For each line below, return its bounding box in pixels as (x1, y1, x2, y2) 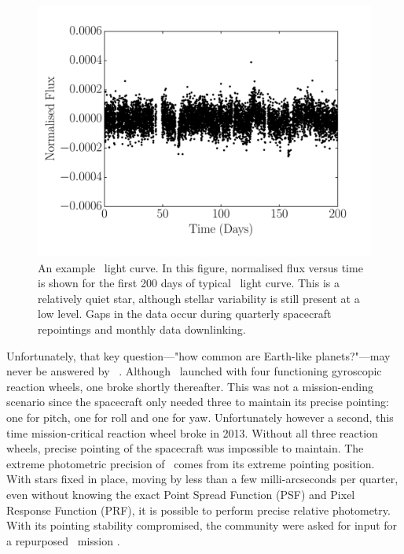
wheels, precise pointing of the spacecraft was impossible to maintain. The (6, 440, 364, 456)
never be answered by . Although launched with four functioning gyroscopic (6, 363, 382, 379)
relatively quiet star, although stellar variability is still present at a (38, 290, 360, 306)
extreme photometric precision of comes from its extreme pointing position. (6, 455, 375, 471)
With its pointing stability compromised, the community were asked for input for (6, 517, 398, 534)
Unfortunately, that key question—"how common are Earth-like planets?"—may (6, 347, 391, 364)
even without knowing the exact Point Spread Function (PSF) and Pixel (6, 486, 355, 502)
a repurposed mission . (6, 532, 120, 548)
